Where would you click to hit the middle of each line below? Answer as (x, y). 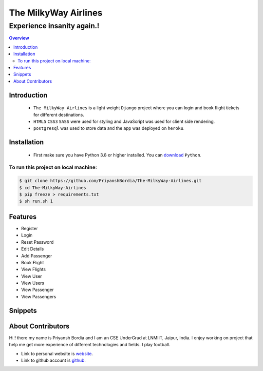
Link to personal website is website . (57, 353)
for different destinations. (59, 115)
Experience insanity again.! (54, 26)
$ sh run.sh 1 (36, 201)
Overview (19, 38)
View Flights (34, 269)
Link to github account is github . (54, 360)
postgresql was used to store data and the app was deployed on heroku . (109, 128)
